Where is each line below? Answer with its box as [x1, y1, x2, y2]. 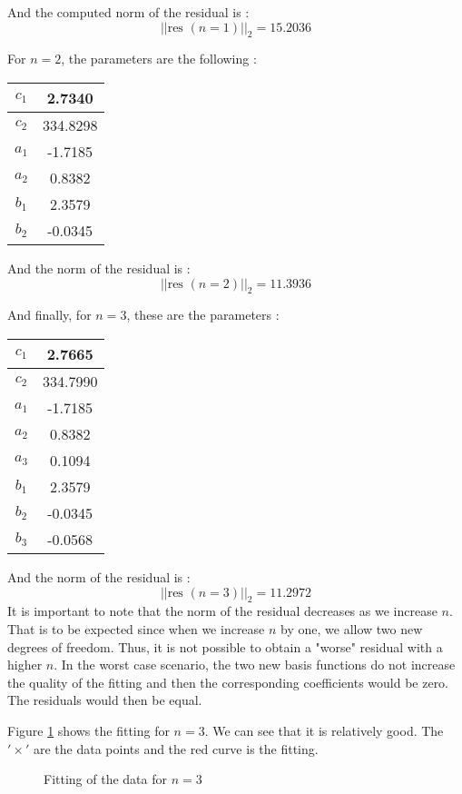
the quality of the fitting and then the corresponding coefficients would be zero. [7, 672, 449, 691]
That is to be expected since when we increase [7, 619, 265, 638]
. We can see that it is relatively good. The [204, 720, 444, 739]
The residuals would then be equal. [7, 690, 202, 710]
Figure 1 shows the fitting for [7, 720, 170, 739]
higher [7, 655, 43, 674]
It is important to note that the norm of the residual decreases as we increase [7, 601, 437, 620]
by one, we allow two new [280, 619, 423, 638]
